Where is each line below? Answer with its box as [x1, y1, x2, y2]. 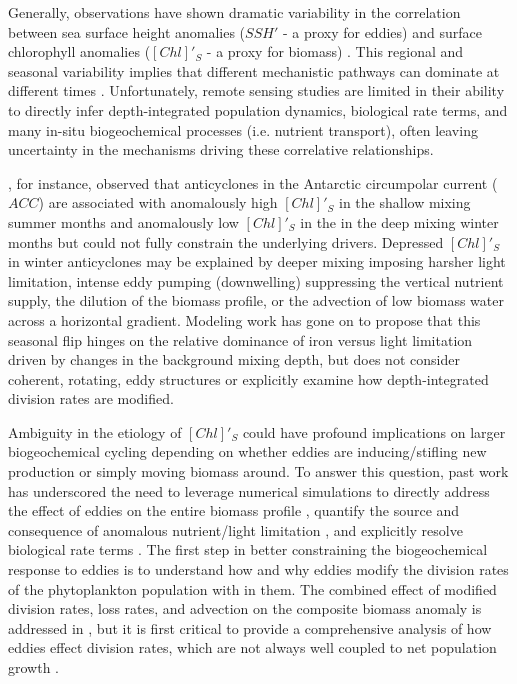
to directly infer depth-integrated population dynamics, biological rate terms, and [8, 99, 508, 120]
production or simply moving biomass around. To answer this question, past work [8, 461, 509, 482]
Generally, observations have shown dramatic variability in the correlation [8, 2, 461, 22]
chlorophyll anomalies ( [8, 41, 151, 62]
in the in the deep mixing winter [300, 211, 499, 232]
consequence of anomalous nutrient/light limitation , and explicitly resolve [8, 519, 463, 540]
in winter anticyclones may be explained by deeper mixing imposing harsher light [8, 251, 506, 272]
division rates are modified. [8, 388, 174, 409]
